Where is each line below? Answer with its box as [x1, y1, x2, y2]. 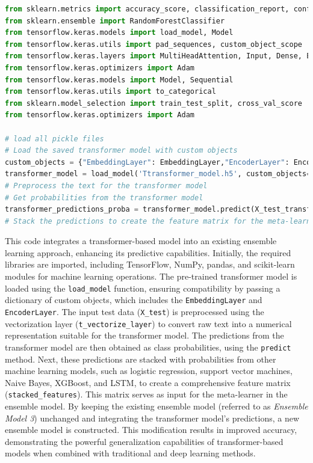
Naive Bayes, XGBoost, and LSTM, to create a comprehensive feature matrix [5, 376, 291, 388]
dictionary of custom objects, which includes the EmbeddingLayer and [5, 293, 262, 306]
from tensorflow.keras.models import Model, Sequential [5, 75, 234, 84]
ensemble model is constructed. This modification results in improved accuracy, [5, 423, 297, 436]
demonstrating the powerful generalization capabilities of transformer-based [5, 435, 284, 447]
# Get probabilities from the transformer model [5, 193, 203, 202]
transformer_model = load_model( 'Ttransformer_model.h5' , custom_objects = [5, 170, 311, 179]
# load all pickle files [5, 134, 104, 143]
